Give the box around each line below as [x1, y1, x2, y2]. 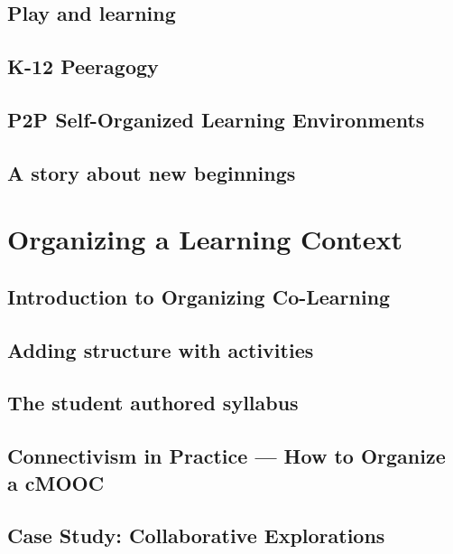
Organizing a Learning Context [7, 221, 403, 258]
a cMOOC [7, 468, 105, 496]
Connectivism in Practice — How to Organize [7, 442, 446, 470]
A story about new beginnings [7, 158, 296, 186]
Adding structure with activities [7, 335, 314, 363]
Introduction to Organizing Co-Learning [7, 282, 391, 310]
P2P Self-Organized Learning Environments [7, 105, 425, 133]
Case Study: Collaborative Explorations [7, 521, 385, 549]
